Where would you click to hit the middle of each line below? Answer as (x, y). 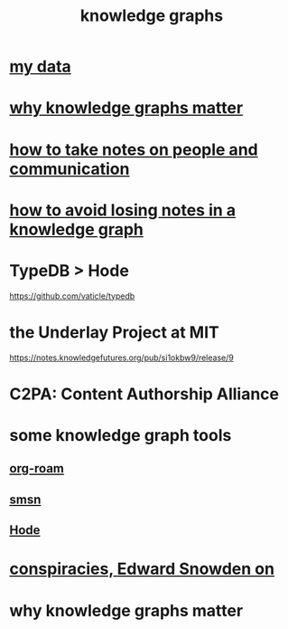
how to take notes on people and (134, 149)
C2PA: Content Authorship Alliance (144, 394)
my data (41, 67)
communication (70, 169)
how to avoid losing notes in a (123, 210)
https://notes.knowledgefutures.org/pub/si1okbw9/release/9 (122, 357)
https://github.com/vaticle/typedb (72, 296)
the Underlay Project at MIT (114, 332)
